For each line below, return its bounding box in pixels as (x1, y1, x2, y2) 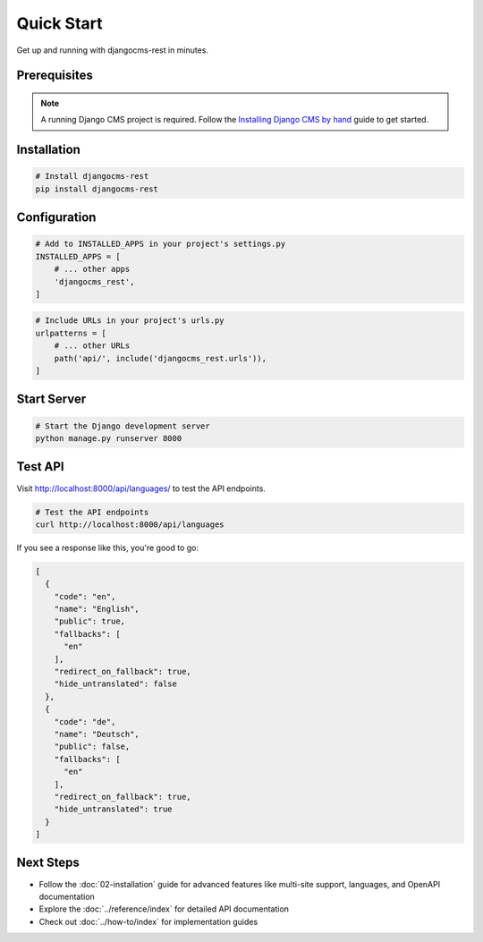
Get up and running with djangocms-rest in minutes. (16, 45, 209, 55)
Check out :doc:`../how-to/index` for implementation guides (38, 916, 258, 927)
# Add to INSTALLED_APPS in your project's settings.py (35, 239, 286, 250)
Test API (16, 459, 64, 474)
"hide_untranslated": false (54, 679, 178, 689)
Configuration (16, 210, 97, 225)
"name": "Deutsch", (54, 729, 140, 739)
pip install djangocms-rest (35, 183, 158, 194)
